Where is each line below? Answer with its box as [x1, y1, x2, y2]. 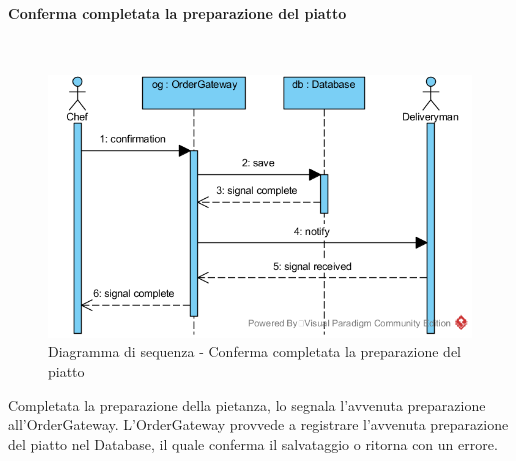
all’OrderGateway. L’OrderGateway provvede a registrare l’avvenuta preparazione [8, 414, 509, 435]
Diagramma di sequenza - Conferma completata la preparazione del [48, 341, 462, 362]
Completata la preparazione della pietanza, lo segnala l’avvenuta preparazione [8, 394, 486, 415]
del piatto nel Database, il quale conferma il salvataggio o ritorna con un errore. [8, 433, 498, 454]
